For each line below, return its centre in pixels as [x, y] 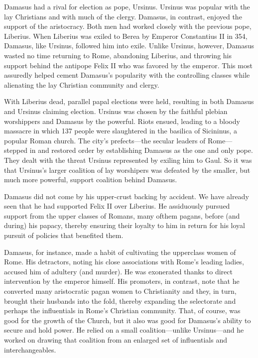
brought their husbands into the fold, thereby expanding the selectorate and [120, 300]
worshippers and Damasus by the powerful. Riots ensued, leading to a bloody [122, 121]
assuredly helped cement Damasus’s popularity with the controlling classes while [127, 75]
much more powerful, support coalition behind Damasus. [91, 179]
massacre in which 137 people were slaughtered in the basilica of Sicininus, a [121, 131]
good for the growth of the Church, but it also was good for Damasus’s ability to [128, 320]
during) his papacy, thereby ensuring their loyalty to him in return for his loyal [125, 225]
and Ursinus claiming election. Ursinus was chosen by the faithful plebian [116, 111]
